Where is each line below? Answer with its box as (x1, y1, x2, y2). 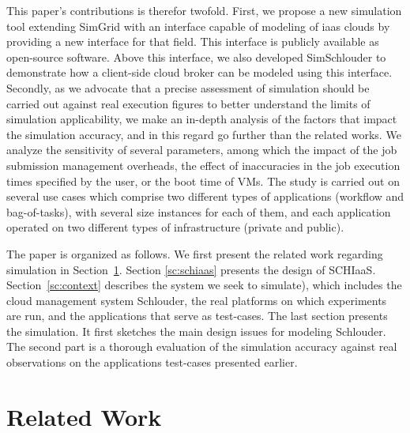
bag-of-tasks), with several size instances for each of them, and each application (6, 203, 391, 220)
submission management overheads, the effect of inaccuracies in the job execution (6, 156, 401, 173)
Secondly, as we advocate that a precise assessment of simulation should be (6, 79, 370, 96)
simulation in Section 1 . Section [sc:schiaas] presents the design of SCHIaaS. (6, 261, 376, 277)
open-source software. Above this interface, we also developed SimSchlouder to (6, 48, 386, 65)
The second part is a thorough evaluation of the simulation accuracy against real (6, 338, 397, 355)
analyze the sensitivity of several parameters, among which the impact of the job (6, 141, 397, 158)
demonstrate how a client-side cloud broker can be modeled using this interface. (6, 64, 393, 81)
